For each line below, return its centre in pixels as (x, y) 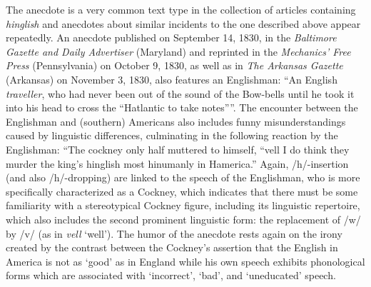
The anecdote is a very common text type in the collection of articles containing (181, 9)
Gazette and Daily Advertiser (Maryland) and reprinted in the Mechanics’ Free (178, 51)
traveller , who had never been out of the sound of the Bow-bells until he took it (180, 93)
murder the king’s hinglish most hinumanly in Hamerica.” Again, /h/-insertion (177, 163)
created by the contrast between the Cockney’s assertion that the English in (172, 247)
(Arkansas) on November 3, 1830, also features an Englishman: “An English (172, 79)
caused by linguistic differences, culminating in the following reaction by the (172, 135)
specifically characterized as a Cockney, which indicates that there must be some (182, 191)
